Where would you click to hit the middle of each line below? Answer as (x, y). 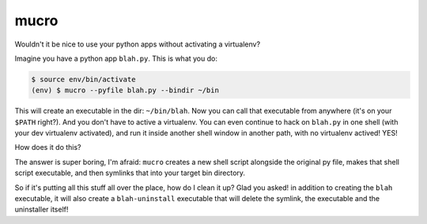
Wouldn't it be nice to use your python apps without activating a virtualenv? (138, 44)
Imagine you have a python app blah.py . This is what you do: (116, 58)
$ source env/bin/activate (83, 79)
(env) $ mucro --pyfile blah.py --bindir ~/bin (125, 90)
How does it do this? (48, 147)
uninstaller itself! (42, 210)
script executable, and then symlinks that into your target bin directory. (130, 173)
